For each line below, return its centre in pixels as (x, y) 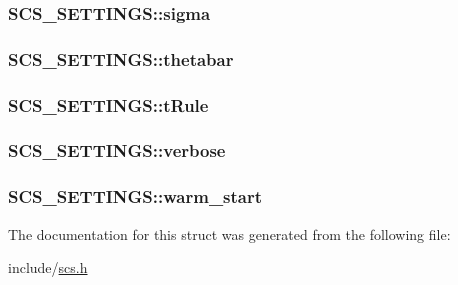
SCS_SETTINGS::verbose (117, 150)
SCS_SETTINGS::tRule (108, 104)
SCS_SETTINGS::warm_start (135, 196)
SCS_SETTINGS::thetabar (121, 58)
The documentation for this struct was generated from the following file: (229, 233)
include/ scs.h (48, 267)
